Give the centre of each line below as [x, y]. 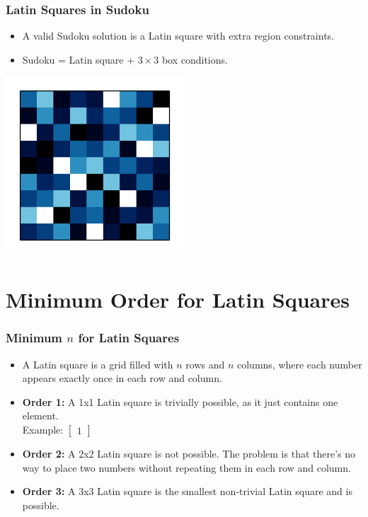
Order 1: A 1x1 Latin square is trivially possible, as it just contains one [180, 401]
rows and [205, 364]
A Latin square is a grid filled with [98, 364]
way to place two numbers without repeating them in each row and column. [186, 467]
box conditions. [195, 59]
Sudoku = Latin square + [79, 59]
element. [40, 416]
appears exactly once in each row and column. [122, 378]
